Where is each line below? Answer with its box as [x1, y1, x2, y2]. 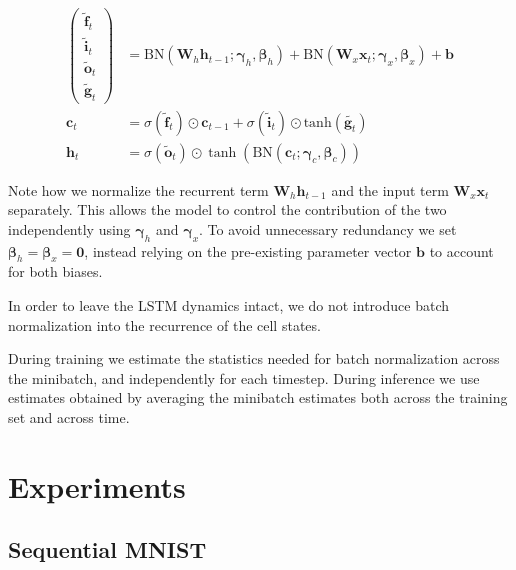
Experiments [8, 465, 186, 506]
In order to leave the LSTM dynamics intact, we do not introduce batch [8, 295, 449, 316]
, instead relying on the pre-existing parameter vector [84, 240, 412, 261]
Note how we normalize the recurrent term [8, 179, 269, 200]
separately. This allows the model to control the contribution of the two [8, 199, 447, 220]
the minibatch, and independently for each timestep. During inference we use [8, 367, 480, 388]
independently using [8, 218, 131, 239]
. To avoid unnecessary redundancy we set [199, 218, 457, 239]
